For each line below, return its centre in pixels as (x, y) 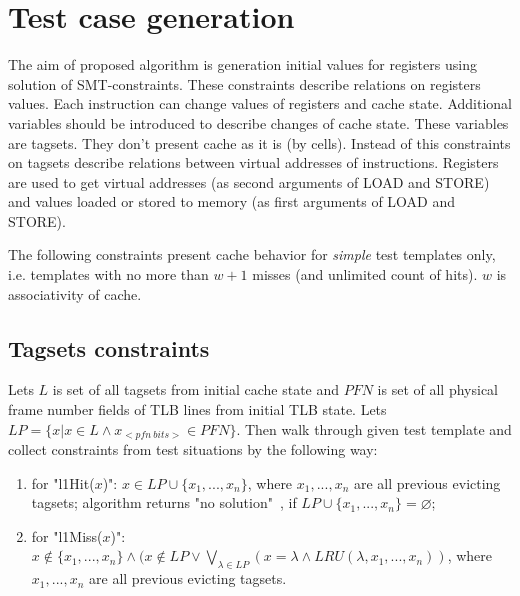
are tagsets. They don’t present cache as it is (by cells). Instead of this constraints (259, 142)
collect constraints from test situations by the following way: (193, 449)
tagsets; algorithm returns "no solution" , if (164, 502)
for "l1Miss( (67, 535)
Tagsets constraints (109, 347)
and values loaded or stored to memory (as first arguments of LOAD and (232, 201)
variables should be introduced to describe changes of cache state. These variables (258, 122)
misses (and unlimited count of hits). (365, 274)
